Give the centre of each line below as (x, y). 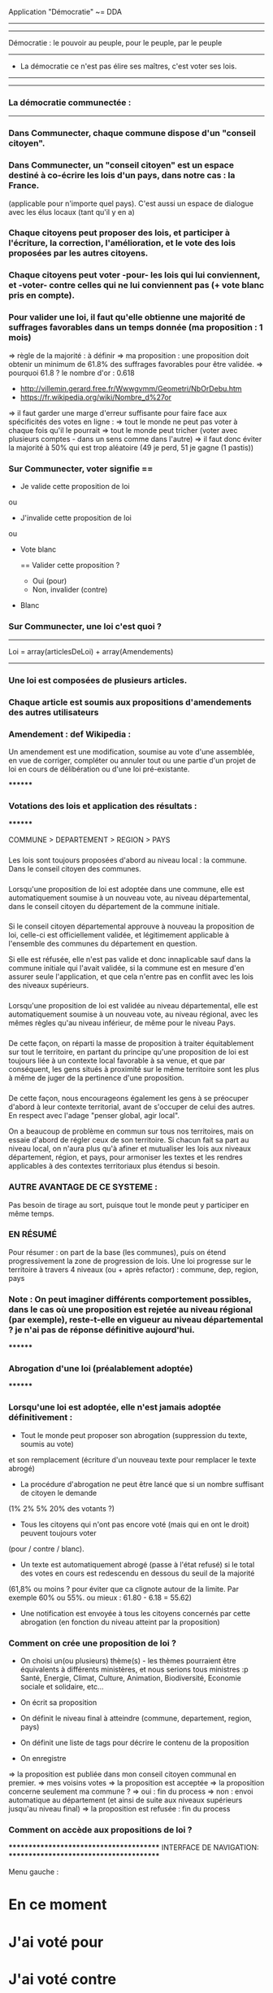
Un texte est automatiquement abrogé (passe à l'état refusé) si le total (137, 1564)
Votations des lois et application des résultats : (103, 806)
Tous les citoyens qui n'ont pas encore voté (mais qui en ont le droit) (135, 1524)
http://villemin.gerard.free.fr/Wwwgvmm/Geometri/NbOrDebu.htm (131, 388)
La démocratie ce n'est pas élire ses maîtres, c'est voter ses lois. (128, 66)
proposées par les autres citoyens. (78, 253)
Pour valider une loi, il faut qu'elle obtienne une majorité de (127, 317)
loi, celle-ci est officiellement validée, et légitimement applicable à (119, 935)
